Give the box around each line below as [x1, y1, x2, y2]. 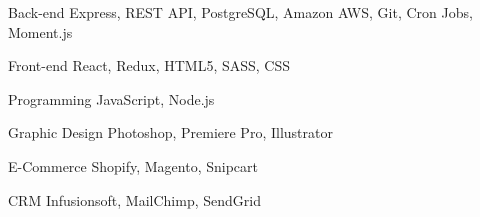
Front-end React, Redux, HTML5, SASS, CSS [8, 55, 291, 76]
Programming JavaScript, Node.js [8, 88, 215, 109]
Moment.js [8, 21, 73, 42]
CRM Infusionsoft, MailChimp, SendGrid [8, 189, 261, 210]
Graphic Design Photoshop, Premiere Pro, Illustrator [8, 122, 333, 143]
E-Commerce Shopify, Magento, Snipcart [8, 155, 258, 176]
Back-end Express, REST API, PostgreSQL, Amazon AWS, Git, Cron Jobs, [8, 2, 473, 22]
